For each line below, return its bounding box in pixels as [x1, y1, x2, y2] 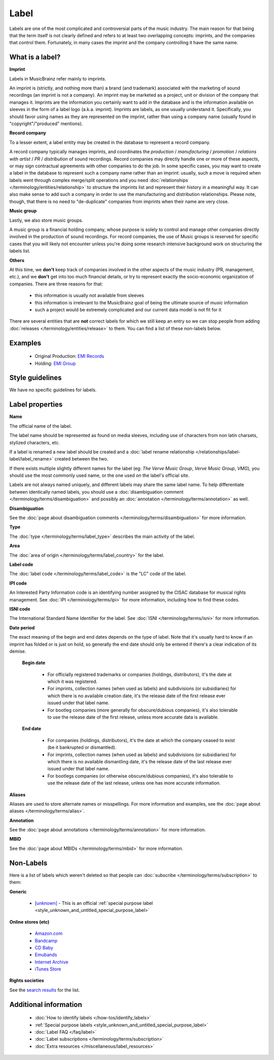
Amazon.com [35, 930, 63, 936]
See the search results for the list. [9, 987, 80, 993]
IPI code [9, 580, 27, 586]
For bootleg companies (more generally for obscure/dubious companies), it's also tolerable [47, 707, 238, 713]
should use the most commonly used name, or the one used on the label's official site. [9, 472, 190, 478]
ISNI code [9, 606, 30, 612]
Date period [9, 624, 35, 631]
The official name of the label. [9, 423, 72, 429]
